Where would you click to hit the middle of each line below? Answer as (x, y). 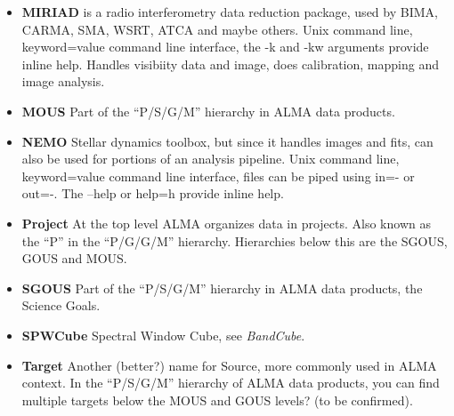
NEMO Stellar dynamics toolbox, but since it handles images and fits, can (227, 141)
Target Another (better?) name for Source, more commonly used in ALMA (229, 365)
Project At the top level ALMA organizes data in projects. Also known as (226, 223)
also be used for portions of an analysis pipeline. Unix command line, (211, 159)
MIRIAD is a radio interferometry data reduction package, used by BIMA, (230, 12)
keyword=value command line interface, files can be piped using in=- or (218, 176)
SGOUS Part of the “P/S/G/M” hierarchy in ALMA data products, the (222, 288)
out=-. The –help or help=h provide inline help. (153, 193)
